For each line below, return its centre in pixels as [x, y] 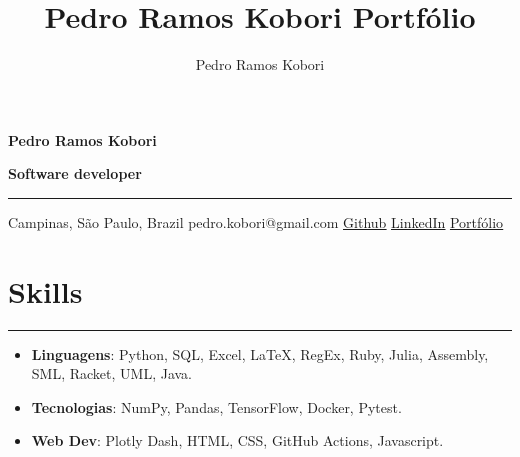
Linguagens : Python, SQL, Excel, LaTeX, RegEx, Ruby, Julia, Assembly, [260, 353]
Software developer [75, 173]
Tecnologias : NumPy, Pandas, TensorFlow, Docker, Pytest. [216, 406]
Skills [45, 290]
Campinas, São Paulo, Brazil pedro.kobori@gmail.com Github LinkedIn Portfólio [256, 221]
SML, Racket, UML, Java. [112, 373]
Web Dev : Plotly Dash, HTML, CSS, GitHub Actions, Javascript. [237, 440]
